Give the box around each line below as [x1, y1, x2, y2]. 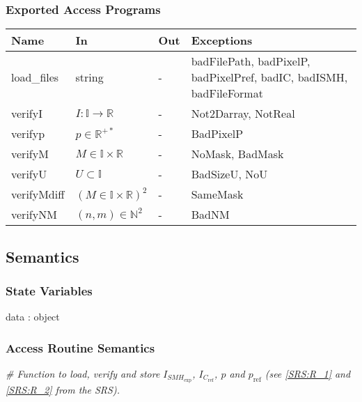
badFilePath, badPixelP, [191, 53, 310, 70]
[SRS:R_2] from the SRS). [6, 382, 120, 396]
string [75, 69, 104, 86]
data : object [6, 309, 60, 324]
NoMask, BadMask [191, 146, 284, 162]
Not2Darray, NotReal [191, 105, 295, 122]
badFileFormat [191, 85, 263, 102]
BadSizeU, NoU [191, 166, 268, 183]
